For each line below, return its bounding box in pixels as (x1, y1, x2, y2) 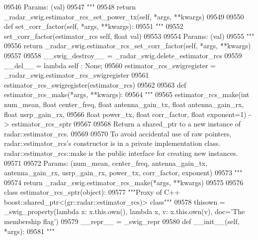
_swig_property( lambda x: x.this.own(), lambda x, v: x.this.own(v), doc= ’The (4, 206, 245, 217)
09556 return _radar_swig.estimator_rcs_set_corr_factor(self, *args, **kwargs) (4, 40, 251, 51)
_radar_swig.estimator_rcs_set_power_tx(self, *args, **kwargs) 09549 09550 (4, 11, 244, 21)
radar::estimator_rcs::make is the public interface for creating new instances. (4, 147, 238, 158)
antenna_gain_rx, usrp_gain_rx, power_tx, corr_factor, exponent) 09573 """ (4, 167, 243, 178)
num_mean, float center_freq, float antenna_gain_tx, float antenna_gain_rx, (4, 99, 244, 109)
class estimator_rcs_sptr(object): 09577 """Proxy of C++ (4, 187, 180, 197)
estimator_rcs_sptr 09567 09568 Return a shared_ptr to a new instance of (11, 119, 241, 129)
